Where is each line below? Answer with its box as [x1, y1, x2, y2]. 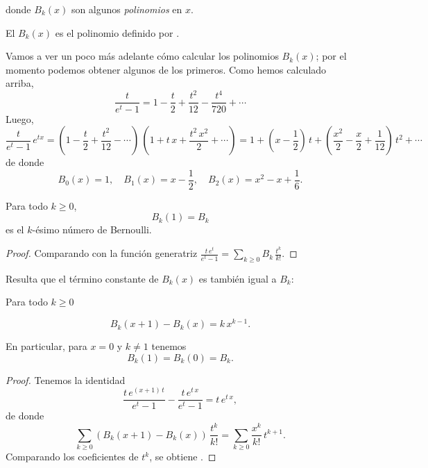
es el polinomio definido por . [55, 25, 180, 40]
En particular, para [6, 339, 87, 353]
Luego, [6, 111, 34, 126]
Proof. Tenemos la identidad [6, 372, 126, 387]
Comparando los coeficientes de [6, 449, 139, 464]
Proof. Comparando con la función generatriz [6, 246, 198, 260]
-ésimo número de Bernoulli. [32, 222, 152, 237]
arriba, [6, 76, 34, 90]
